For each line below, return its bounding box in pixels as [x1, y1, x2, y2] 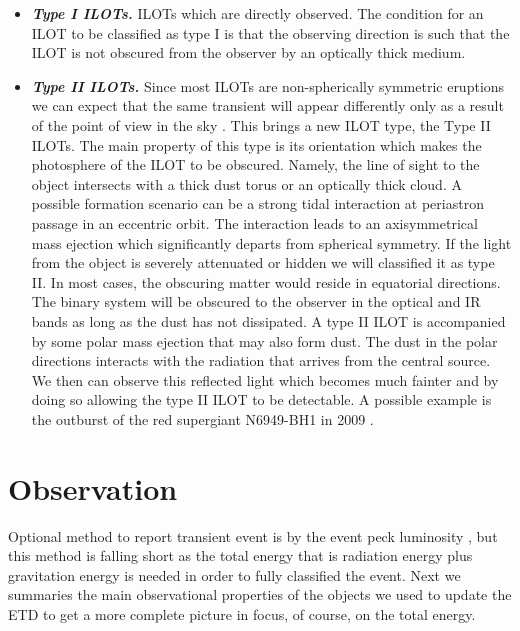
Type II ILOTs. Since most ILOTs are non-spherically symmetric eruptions [31, 75, 505, 96]
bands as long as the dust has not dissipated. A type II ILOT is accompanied [31, 310, 506, 331]
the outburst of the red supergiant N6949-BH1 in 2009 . [31, 408, 374, 429]
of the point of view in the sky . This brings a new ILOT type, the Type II [31, 114, 491, 135]
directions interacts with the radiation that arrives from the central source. [31, 350, 491, 371]
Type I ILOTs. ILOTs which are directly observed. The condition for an [31, 3, 484, 23]
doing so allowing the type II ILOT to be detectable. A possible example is [31, 389, 492, 410]
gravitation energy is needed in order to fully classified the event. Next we [8, 564, 461, 585]
